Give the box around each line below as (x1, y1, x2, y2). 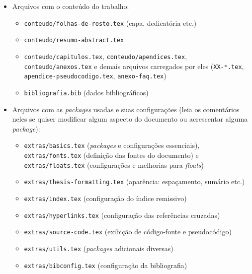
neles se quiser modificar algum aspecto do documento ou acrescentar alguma (12, 114, 248, 124)
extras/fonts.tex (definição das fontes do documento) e (24, 149, 199, 160)
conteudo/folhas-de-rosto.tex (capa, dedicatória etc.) (24, 17, 197, 28)
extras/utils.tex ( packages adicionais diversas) (24, 243, 173, 253)
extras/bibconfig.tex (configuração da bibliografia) (24, 260, 187, 270)
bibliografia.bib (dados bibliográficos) (24, 87, 149, 97)
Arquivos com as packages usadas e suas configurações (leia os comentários (12, 104, 240, 114)
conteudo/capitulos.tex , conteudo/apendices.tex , (24, 51, 187, 61)
